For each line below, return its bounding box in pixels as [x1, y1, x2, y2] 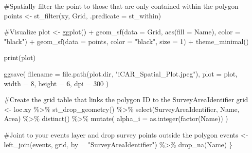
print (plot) [4, 52, 36, 62]
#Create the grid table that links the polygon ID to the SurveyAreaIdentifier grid [4, 94, 248, 105]
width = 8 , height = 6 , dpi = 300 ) [4, 78, 109, 88]
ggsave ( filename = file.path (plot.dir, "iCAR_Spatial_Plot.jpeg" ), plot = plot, [4, 68, 238, 78]
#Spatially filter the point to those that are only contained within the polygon [4, 1, 239, 11]
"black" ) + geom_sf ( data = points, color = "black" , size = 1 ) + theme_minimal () [4, 36, 249, 46]
